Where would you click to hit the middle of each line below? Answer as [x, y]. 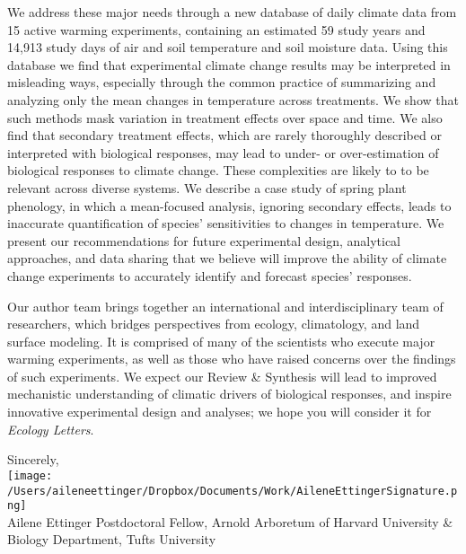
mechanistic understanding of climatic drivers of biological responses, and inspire [229, 394]
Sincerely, [33, 459]
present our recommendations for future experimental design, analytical [204, 240]
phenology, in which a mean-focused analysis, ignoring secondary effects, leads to [229, 205]
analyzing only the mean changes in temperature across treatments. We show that [233, 99]
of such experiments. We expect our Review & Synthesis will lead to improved [222, 376]
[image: [30, 475]
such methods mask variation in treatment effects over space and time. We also [225, 117]
